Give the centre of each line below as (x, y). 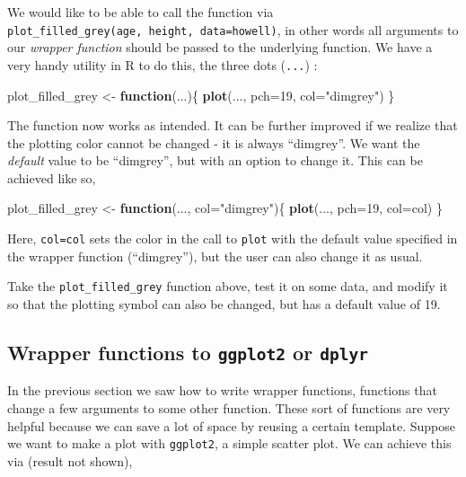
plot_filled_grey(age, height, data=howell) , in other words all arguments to (233, 29)
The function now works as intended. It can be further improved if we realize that (233, 125)
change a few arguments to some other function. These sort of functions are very (229, 407)
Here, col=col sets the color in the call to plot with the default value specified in (233, 238)
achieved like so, (52, 177)
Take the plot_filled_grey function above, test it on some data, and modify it (228, 286)
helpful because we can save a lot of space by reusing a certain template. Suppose (231, 425)
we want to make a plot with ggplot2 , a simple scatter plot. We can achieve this (229, 443)
